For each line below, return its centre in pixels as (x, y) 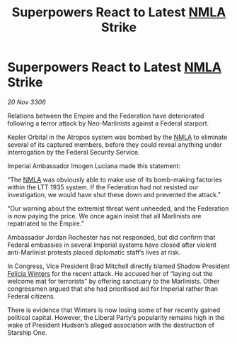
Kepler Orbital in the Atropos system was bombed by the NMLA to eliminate (117, 137)
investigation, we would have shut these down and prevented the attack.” (114, 194)
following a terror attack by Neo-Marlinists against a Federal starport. (108, 123)
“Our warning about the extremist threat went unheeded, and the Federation (118, 208)
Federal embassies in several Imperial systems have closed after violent (112, 245)
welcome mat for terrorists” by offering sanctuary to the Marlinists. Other (114, 281)
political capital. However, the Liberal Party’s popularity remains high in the (116, 317)
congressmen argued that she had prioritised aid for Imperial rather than (112, 289)
